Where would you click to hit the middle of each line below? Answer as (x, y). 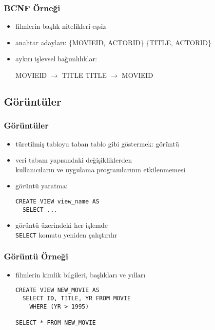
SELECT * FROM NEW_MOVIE (56, 322)
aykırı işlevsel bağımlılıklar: (56, 59)
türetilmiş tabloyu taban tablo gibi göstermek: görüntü (97, 143)
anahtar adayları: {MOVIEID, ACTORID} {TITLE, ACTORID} (113, 42)
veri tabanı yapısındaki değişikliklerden (74, 160)
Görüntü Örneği (36, 256)
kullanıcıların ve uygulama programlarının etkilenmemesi (100, 169)
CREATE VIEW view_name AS (57, 201)
